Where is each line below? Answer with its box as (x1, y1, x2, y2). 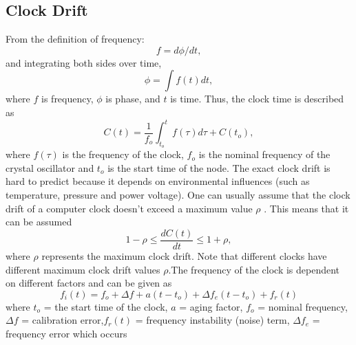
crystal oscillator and (6, 160, 94, 175)
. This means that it (264, 201, 349, 215)
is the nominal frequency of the (198, 147, 331, 162)
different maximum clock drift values (6, 262, 160, 276)
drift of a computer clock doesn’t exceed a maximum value (6, 201, 253, 215)
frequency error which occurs (6, 326, 127, 340)
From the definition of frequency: (6, 32, 145, 46)
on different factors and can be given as (6, 276, 172, 290)
